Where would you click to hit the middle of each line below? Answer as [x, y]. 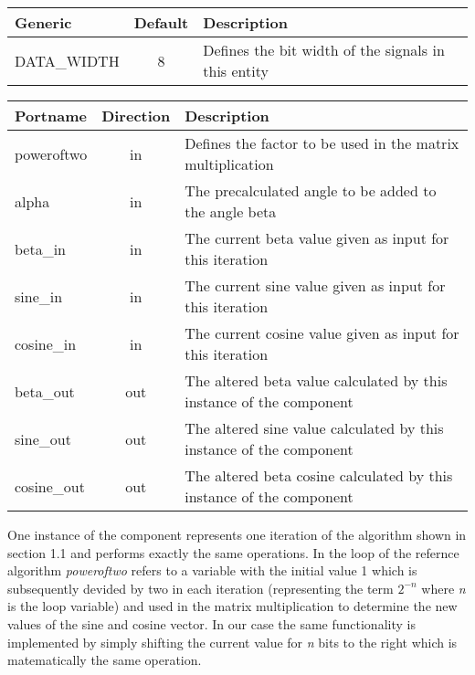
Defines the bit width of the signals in [324, 50]
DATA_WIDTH [67, 60]
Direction [136, 116]
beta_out [45, 391]
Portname [51, 116]
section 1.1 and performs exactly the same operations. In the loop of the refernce [233, 552]
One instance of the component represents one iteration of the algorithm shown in [237, 534]
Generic [43, 22]
